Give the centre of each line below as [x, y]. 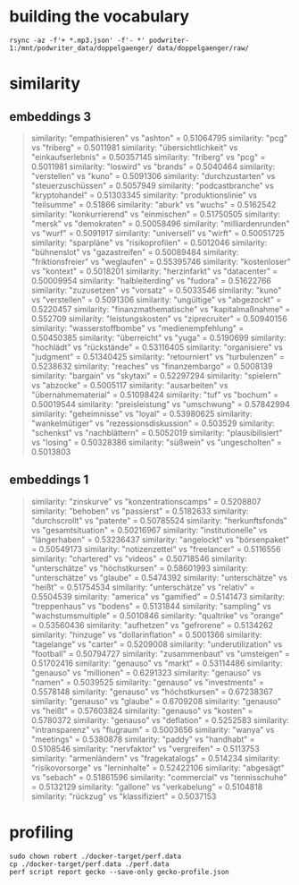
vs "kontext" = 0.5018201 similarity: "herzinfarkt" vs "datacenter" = [154, 271]
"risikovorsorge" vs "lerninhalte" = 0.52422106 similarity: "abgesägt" [158, 768]
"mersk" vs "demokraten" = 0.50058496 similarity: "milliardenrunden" [160, 223]
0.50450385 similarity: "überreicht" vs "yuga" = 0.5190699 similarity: [159, 337]
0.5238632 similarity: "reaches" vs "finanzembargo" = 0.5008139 [152, 366]
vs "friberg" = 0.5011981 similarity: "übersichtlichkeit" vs [134, 147]
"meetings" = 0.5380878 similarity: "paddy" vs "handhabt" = [143, 739]
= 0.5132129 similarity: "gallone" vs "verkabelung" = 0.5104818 [147, 787]
